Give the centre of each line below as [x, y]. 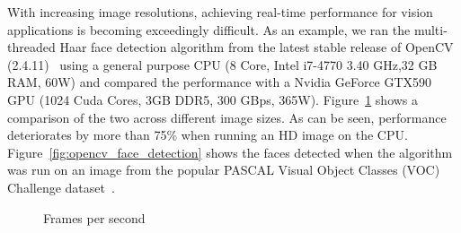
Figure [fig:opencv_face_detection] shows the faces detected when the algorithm [230, 152]
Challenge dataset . [61, 187]
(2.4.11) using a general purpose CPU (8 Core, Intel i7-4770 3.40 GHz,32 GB [222, 64]
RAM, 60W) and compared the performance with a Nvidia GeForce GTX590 [220, 82]
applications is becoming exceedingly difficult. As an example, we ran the [209, 29]
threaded [31, 47]
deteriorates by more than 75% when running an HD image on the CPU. [208, 135]
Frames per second [94, 217]
